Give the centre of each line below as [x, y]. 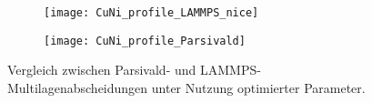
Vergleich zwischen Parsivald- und [102, 70]
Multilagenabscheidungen [78, 87]
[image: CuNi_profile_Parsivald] [145, 41]
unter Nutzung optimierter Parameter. [258, 87]
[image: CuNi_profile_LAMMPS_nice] [151, 13]
